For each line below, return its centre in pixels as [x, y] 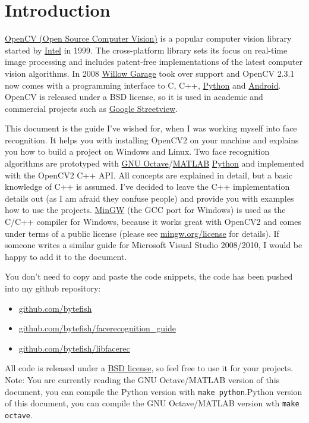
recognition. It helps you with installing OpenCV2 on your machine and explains [152, 140]
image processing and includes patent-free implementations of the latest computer [154, 62]
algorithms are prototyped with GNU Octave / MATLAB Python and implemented [154, 163]
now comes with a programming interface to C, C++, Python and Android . [143, 85]
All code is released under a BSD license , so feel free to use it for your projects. [149, 368]
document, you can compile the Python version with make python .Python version [154, 391]
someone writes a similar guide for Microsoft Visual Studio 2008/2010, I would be [154, 245]
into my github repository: [53, 288]
